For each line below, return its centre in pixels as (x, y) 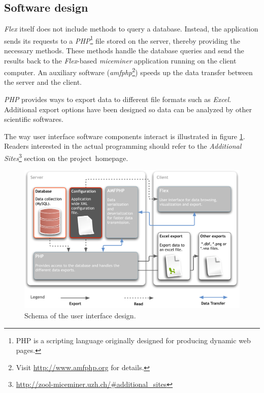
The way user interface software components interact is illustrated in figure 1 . (125, 136)
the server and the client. (43, 82)
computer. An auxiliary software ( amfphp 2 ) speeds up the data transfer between (128, 71)
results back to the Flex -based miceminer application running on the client (120, 60)
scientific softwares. (34, 119)
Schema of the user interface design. (80, 315)
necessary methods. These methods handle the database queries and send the (124, 51)
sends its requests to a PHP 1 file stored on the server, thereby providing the (122, 40)
